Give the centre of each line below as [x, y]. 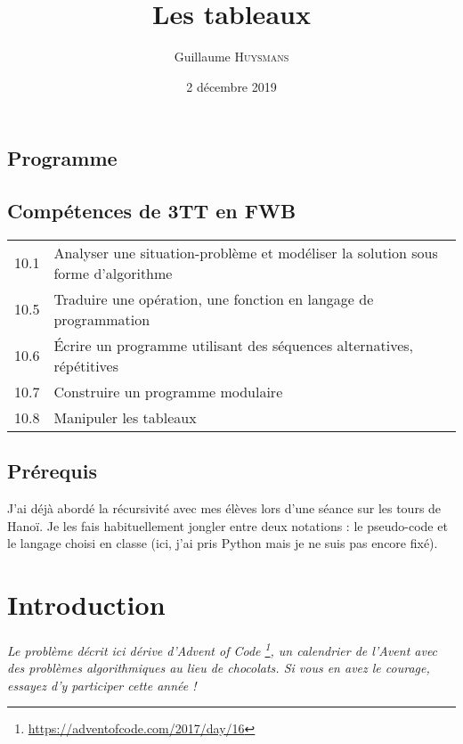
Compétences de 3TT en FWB [152, 211]
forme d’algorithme [113, 273]
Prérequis [52, 471]
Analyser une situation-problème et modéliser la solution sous [246, 252]
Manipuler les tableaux [125, 417]
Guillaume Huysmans [231, 57]
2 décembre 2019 [231, 86]
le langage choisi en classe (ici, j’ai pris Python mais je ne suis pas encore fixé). [223, 543]
